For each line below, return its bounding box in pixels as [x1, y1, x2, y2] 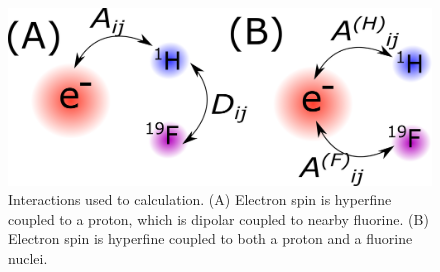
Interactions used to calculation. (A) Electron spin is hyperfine [8, 189, 392, 210]
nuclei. [8, 248, 48, 268]
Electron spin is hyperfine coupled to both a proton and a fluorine [8, 228, 413, 249]
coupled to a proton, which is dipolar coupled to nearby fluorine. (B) [8, 208, 429, 229]
